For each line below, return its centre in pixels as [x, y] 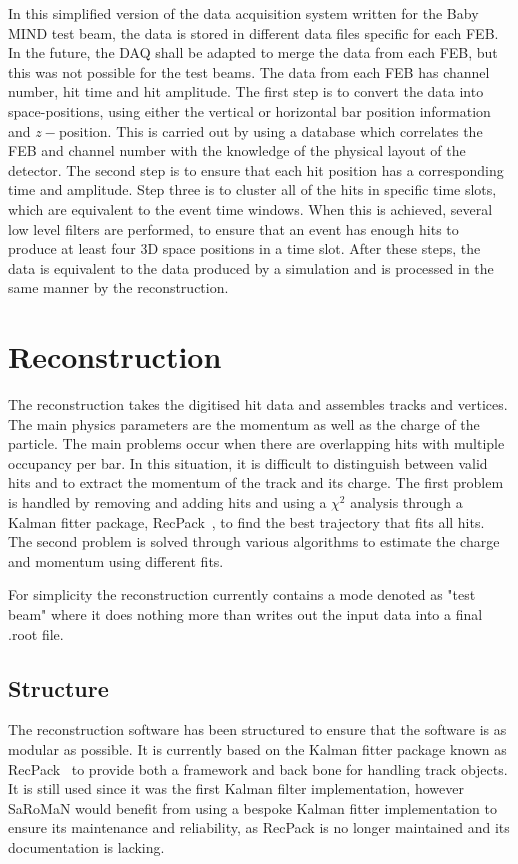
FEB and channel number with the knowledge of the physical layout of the [237, 150]
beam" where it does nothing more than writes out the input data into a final [245, 613]
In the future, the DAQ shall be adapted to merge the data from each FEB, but [253, 52]
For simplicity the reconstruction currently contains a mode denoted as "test [242, 594]
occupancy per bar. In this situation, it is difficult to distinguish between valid [248, 462]
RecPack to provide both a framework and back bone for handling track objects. [258, 768]
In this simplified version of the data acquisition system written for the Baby [243, 13]
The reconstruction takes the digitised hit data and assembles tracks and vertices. [258, 404]
